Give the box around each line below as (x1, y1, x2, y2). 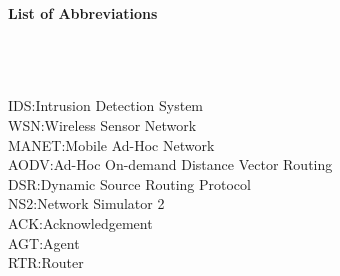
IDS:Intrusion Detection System (8, 95, 204, 116)
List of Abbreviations (8, 3, 158, 23)
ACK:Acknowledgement (8, 212, 153, 233)
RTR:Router (8, 252, 84, 273)
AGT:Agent (8, 232, 80, 253)
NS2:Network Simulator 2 (8, 193, 165, 214)
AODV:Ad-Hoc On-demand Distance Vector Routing (8, 154, 333, 175)
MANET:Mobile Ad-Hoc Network (8, 134, 215, 155)
